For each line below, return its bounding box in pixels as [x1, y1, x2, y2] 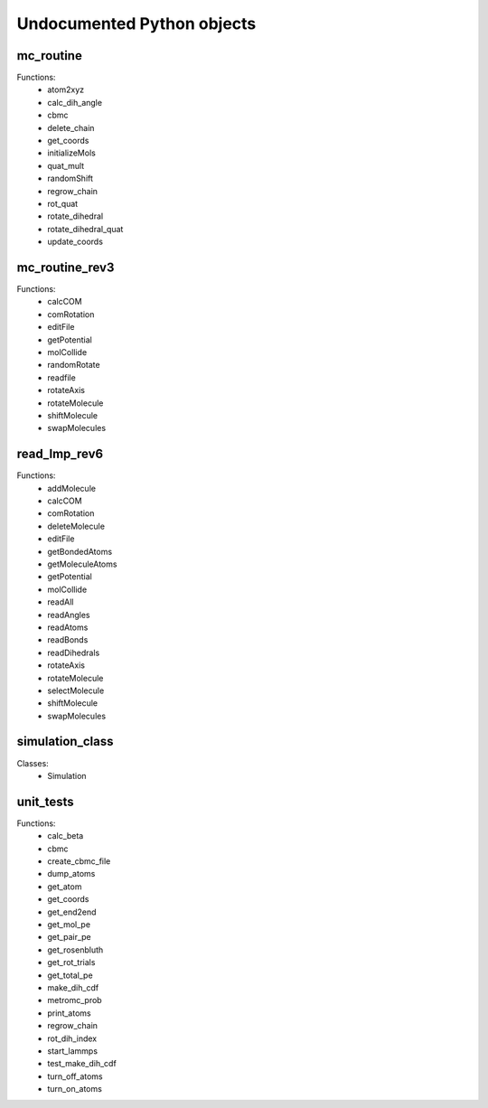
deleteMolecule [47, 521, 106, 531]
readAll [47, 596, 74, 607]
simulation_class [16, 734, 114, 749]
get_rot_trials [47, 957, 96, 968]
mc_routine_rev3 [16, 259, 115, 275]
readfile [47, 371, 76, 383]
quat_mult [47, 160, 85, 171]
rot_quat [47, 198, 79, 209]
